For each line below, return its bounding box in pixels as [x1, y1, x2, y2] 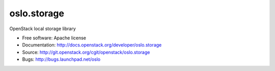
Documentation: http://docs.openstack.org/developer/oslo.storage [22, 42, 162, 48]
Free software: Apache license [22, 35, 87, 41]
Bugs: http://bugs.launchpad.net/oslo [22, 56, 101, 62]
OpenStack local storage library [9, 26, 76, 32]
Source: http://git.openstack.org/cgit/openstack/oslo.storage [22, 49, 150, 55]
